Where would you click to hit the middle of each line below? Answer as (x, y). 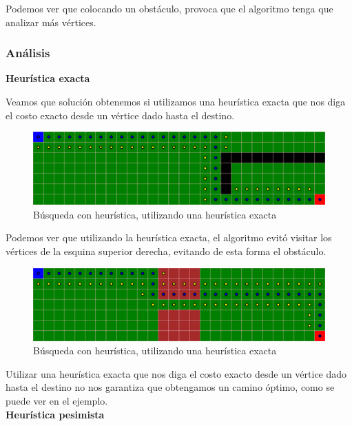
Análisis (28, 53)
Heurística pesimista (55, 414)
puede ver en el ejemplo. (57, 400)
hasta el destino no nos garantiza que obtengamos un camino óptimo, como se (170, 387)
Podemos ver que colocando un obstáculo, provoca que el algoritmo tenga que (169, 8)
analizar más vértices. (51, 22)
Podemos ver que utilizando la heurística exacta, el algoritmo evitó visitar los (169, 237)
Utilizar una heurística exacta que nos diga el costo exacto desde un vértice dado (176, 373)
